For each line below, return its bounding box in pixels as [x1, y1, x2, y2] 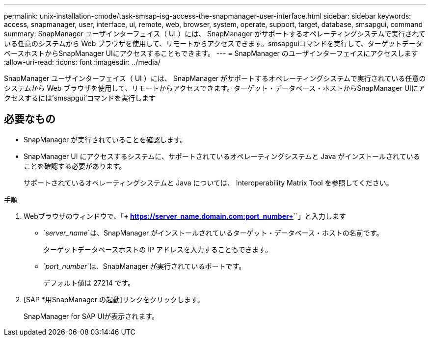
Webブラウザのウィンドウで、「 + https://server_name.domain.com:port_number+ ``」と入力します [24, 211, 346, 220]
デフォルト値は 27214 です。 [43, 278, 135, 287]
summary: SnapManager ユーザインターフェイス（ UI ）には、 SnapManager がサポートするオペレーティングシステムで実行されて [4, 29, 426, 38]
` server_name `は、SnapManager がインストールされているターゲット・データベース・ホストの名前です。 [43, 228, 383, 237]
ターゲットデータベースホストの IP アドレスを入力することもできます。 [43, 245, 272, 254]
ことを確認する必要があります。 [24, 161, 126, 170]
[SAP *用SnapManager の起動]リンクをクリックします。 [24, 295, 204, 304]
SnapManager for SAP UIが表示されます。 [24, 312, 159, 320]
